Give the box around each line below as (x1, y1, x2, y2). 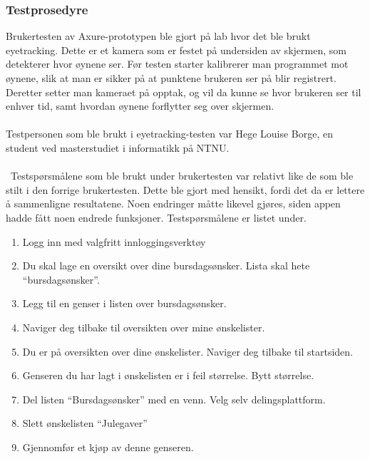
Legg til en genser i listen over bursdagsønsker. (22, 296, 227, 311)
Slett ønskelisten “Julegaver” (22, 416, 148, 430)
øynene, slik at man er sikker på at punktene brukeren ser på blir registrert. (6, 71, 336, 85)
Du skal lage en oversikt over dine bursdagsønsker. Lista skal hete (22, 258, 310, 273)
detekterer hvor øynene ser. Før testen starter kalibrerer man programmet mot (6, 56, 349, 71)
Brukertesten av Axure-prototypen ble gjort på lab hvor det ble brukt (6, 29, 311, 43)
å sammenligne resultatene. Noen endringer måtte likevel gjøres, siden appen (6, 196, 341, 211)
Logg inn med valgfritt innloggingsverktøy (22, 234, 206, 249)
